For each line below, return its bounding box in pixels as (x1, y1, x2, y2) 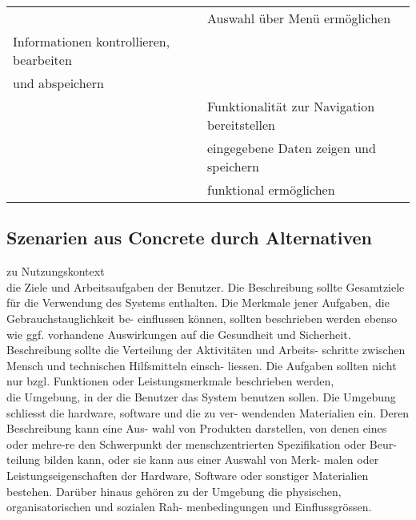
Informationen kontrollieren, (13, 32, 170, 50)
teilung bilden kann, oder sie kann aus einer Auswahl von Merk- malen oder (6, 451, 379, 468)
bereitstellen (206, 115, 276, 134)
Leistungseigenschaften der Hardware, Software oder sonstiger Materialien (6, 466, 369, 483)
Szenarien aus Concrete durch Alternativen (6, 225, 372, 250)
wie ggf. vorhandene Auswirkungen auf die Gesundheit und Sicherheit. (6, 325, 351, 342)
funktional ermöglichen (206, 180, 335, 199)
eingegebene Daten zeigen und (206, 139, 376, 157)
